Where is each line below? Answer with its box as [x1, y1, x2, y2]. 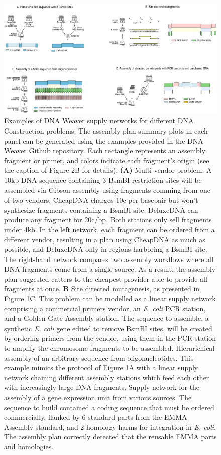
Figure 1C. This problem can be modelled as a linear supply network [4, 293, 216, 304]
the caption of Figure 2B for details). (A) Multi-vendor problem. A [4, 165, 212, 175]
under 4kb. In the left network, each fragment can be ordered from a [4, 224, 215, 234]
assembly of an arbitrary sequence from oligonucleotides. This [4, 352, 194, 363]
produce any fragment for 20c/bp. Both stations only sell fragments [4, 214, 212, 225]
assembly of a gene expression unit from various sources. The [4, 392, 192, 403]
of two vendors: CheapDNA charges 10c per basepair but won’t [4, 194, 198, 205]
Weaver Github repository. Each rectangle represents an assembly [4, 145, 206, 156]
